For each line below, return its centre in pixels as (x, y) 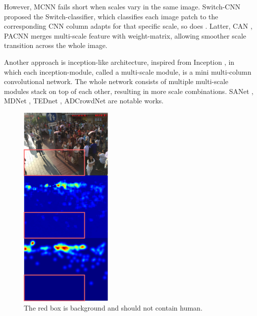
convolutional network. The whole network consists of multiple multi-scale (116, 81)
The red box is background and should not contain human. (113, 308)
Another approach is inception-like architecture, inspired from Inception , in (119, 62)
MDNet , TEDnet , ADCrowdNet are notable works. (84, 101)
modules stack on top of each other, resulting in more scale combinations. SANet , (129, 91)
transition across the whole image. (56, 45)
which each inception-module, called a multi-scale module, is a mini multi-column (128, 71)
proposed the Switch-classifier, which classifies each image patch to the (111, 16)
